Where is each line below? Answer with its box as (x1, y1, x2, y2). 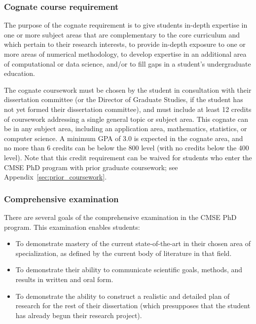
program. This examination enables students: (4, 221, 140, 232)
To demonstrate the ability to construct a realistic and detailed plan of (15, 290, 230, 301)
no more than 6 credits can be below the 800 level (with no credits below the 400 (4, 143, 249, 153)
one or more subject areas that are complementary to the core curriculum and (4, 29, 240, 39)
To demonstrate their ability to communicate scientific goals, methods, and (15, 264, 243, 275)
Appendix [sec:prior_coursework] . (4, 172, 107, 182)
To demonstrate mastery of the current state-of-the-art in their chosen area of (15, 238, 251, 249)
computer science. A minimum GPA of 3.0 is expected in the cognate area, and (4, 133, 243, 143)
